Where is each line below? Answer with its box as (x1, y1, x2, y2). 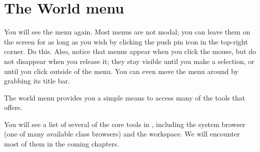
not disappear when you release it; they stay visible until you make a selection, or (4, 55, 254, 66)
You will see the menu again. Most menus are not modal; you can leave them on (4, 26, 250, 37)
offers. (4, 102, 23, 112)
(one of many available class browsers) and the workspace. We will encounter (4, 128, 240, 139)
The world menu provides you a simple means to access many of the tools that (4, 92, 245, 102)
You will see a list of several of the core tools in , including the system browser (4, 118, 245, 129)
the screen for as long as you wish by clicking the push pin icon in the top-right (4, 36, 248, 46)
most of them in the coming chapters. (4, 138, 119, 149)
